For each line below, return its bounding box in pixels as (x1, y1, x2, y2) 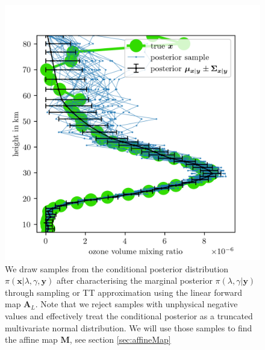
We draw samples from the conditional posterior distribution (5, 262, 229, 275)
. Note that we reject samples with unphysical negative (35, 298, 238, 310)
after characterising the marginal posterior (56, 274, 213, 287)
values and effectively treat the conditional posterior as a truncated (5, 309, 253, 322)
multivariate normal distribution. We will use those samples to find (5, 321, 252, 334)
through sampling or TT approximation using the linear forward (5, 286, 243, 298)
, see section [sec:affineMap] (69, 333, 171, 346)
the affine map (5, 333, 58, 346)
